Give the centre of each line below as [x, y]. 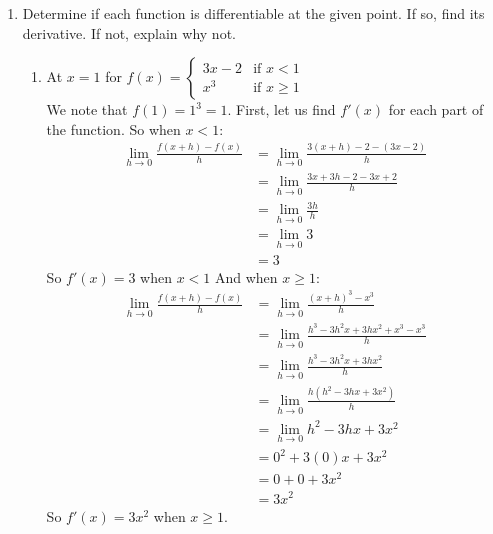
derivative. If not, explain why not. [129, 32]
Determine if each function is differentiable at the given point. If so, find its [253, 13]
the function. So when [113, 128]
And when [246, 276]
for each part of [436, 109]
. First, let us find [281, 109]
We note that [87, 109]
